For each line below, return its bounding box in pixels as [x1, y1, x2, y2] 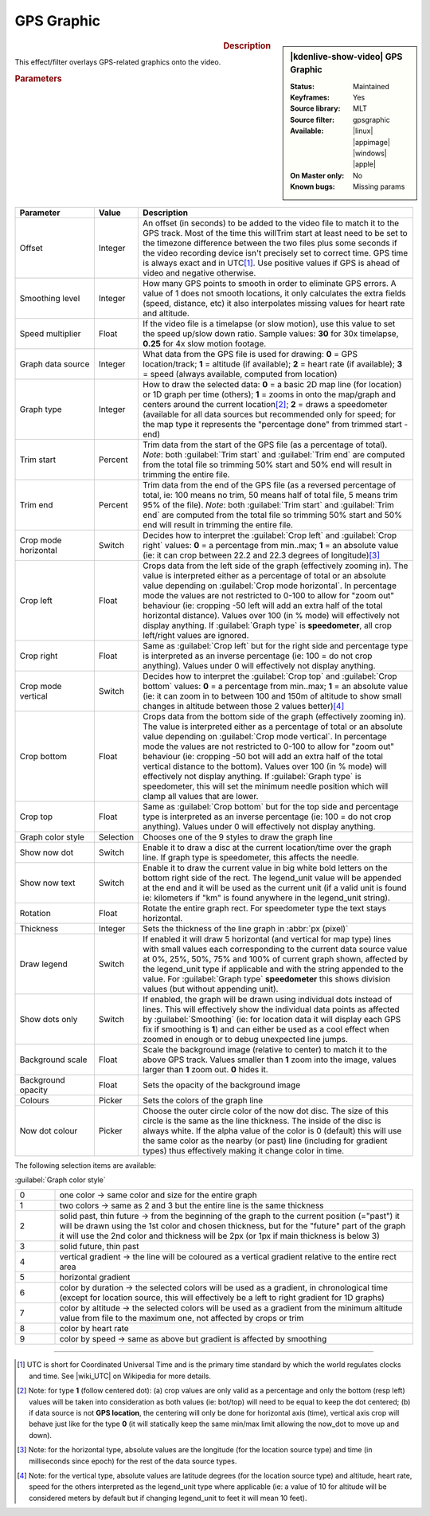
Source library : [290, 104, 341, 113]
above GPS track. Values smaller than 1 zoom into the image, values [143, 1054, 397, 1065]
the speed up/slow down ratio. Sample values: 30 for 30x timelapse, [143, 327, 399, 339]
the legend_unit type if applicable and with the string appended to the [143, 963, 404, 974]
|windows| [353, 148, 387, 159]
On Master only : [290, 170, 345, 180]
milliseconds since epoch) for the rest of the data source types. [29, 1456, 237, 1466]
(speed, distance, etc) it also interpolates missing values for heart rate [143, 297, 405, 308]
